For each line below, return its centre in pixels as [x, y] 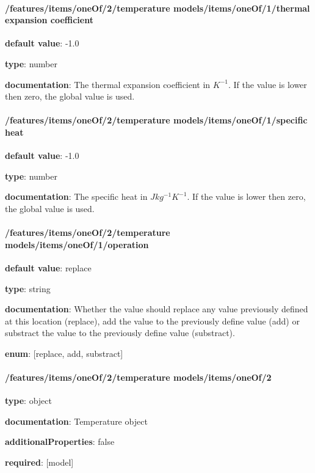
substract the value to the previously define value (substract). [120, 333]
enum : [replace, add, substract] [64, 353]
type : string [28, 288]
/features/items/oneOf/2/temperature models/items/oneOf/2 [138, 377]
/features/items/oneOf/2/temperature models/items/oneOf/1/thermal [157, 8]
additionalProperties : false [60, 442]
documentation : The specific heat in [76, 196]
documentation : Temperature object [76, 421]
